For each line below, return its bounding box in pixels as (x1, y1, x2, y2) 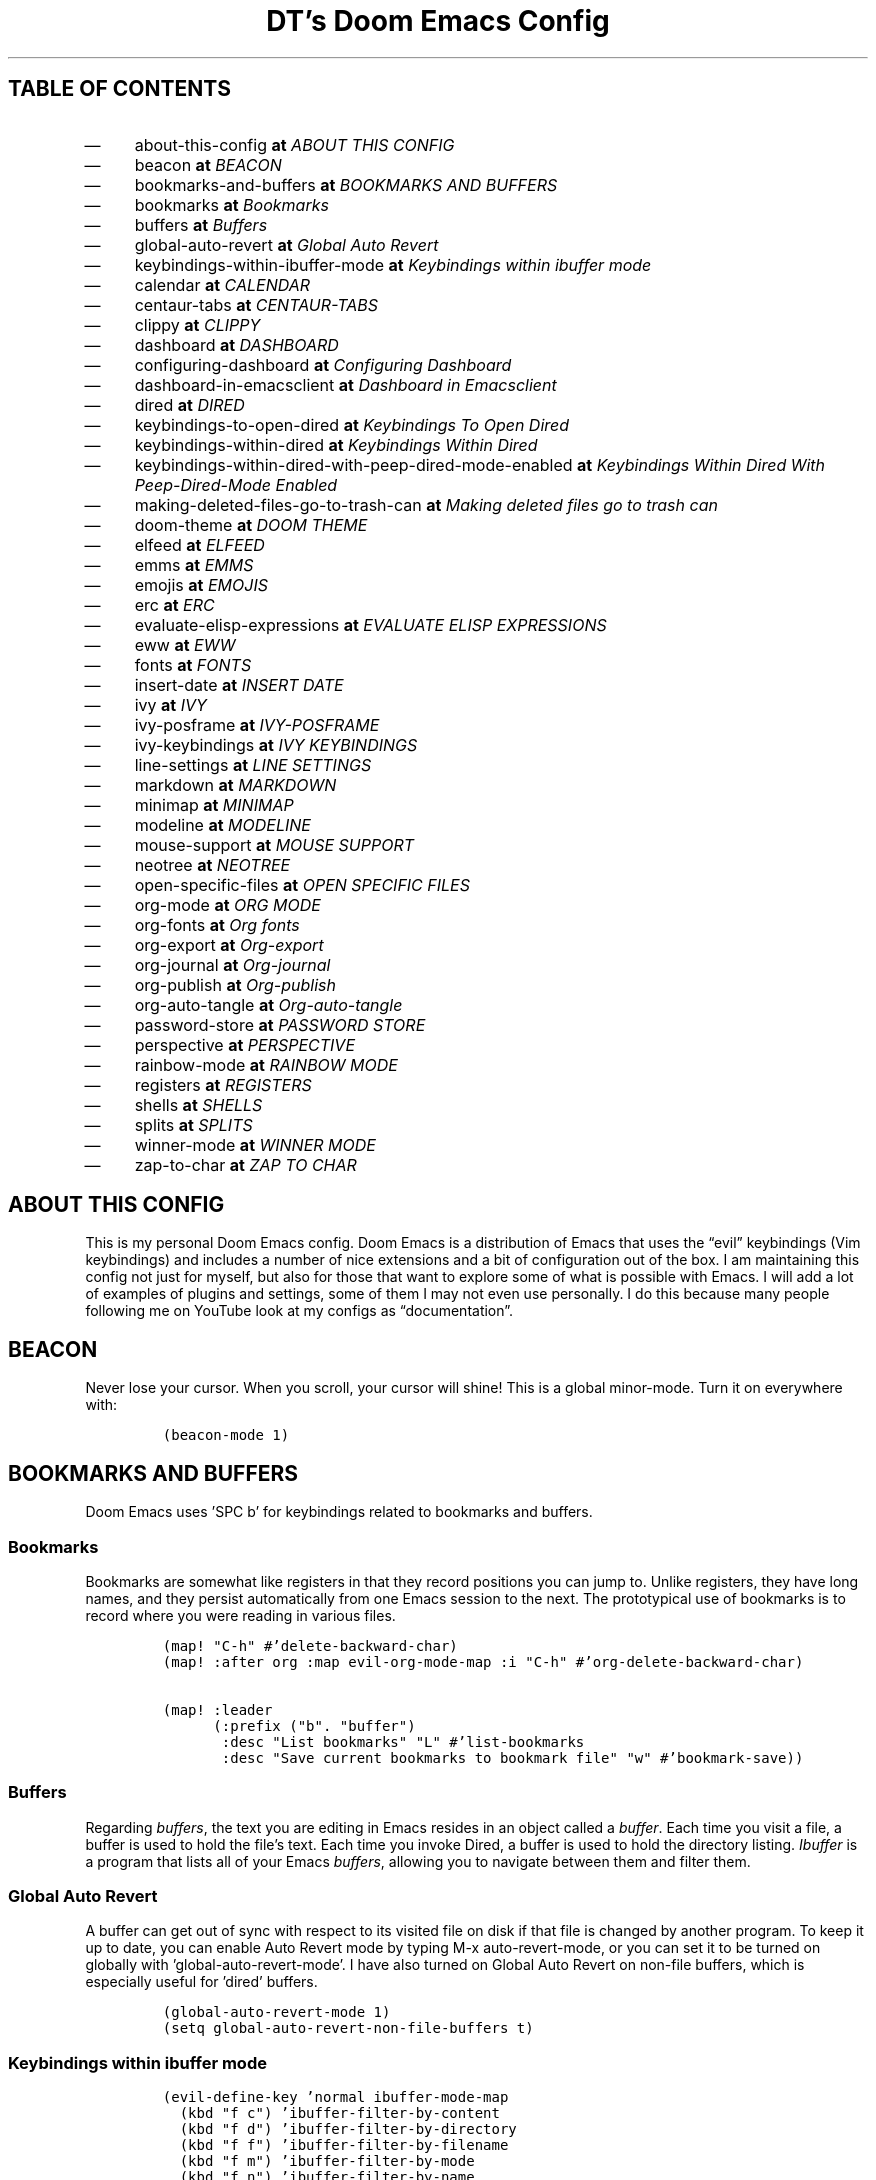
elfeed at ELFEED (134, 534, 265, 555)
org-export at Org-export (134, 934, 324, 955)
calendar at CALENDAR (134, 274, 311, 295)
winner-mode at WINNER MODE (134, 1134, 376, 1155)
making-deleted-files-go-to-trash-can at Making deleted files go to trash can (134, 494, 718, 515)
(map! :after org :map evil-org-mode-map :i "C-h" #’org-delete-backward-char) (162, 1653, 804, 1670)
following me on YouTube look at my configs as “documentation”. (85, 1302, 514, 1320)
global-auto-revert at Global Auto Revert (134, 234, 439, 255)
